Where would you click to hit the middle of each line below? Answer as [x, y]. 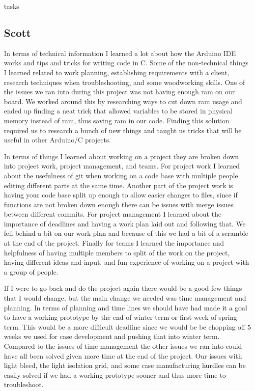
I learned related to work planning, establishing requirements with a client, [117, 72]
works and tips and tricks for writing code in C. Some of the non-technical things [126, 63]
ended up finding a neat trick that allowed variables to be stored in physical [118, 111]
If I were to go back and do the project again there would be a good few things [123, 288]
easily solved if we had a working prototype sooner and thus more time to [115, 375]
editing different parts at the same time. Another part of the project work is [119, 185]
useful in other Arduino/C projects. [57, 140]
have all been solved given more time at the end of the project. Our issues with [123, 355]
